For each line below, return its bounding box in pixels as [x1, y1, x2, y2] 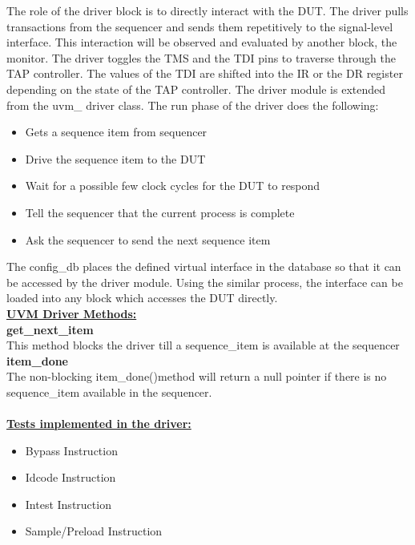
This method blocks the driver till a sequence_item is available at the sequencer [6, 337, 400, 353]
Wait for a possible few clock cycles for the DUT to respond [25, 177, 320, 194]
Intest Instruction [25, 495, 111, 512]
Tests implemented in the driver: [6, 415, 191, 432]
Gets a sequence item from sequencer [25, 123, 207, 140]
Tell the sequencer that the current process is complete [25, 204, 295, 220]
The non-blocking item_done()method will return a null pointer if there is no [6, 368, 387, 385]
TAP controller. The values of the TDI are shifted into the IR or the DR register [6, 65, 403, 82]
